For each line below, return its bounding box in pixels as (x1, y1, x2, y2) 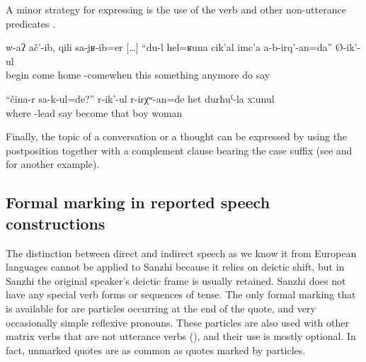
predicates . (6, 16, 56, 30)
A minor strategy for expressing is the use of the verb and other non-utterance (6, 2, 346, 16)
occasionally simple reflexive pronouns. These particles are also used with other (6, 315, 349, 329)
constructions (6, 212, 105, 234)
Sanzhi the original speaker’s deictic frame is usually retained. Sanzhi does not (6, 273, 346, 288)
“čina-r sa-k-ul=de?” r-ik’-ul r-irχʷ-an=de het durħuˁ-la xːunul (6, 91, 275, 106)
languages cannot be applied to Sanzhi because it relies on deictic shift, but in (6, 259, 345, 274)
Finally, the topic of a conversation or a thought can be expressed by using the (6, 129, 348, 144)
